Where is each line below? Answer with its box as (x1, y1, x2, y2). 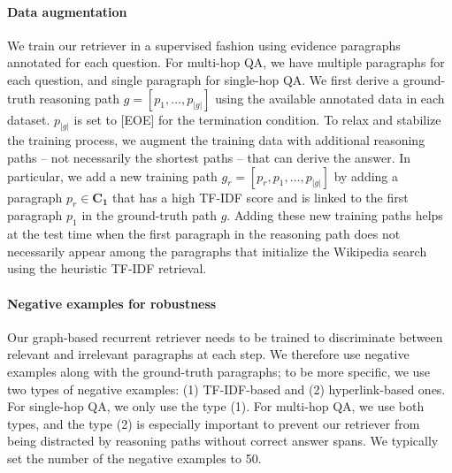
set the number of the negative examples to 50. (7, 448, 262, 467)
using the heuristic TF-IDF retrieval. (7, 259, 207, 278)
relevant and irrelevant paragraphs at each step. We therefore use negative (7, 345, 410, 363)
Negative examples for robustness (7, 294, 217, 312)
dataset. (7, 110, 50, 128)
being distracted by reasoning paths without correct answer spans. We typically (7, 431, 439, 450)
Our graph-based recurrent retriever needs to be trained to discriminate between (7, 327, 443, 346)
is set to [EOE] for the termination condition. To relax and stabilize (73, 110, 441, 128)
